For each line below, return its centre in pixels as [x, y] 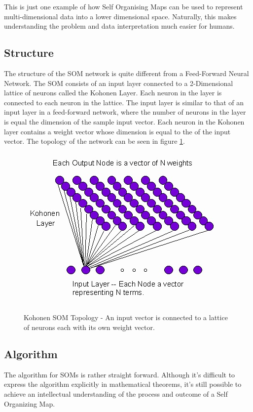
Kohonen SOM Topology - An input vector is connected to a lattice [126, 317]
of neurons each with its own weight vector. [89, 327]
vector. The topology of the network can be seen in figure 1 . [94, 141]
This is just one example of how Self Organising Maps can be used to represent [124, 6]
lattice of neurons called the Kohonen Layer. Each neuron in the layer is [113, 93]
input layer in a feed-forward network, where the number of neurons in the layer [125, 112]
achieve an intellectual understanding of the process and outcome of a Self [116, 393]
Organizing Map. [30, 403]
